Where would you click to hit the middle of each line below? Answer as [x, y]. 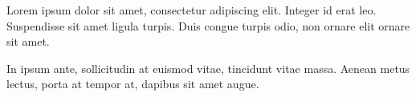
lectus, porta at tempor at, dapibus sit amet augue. [133, 84]
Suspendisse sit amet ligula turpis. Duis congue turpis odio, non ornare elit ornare [208, 25]
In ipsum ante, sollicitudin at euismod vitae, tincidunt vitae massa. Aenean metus [208, 68]
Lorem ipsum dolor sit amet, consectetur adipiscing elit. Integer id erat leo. [192, 10]
